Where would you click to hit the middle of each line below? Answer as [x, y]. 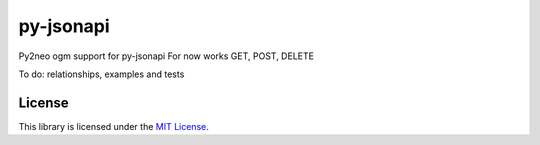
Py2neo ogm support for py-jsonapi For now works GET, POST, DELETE [166, 56]
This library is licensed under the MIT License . [113, 126]
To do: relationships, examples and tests [101, 74]
